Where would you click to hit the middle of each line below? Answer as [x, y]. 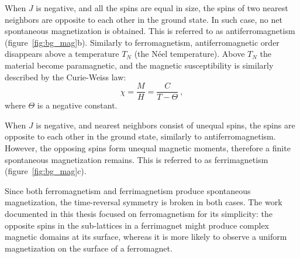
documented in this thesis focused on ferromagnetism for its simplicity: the [139, 213]
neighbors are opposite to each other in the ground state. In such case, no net [144, 19]
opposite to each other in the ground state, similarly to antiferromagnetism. [140, 136]
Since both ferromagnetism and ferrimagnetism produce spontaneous [128, 190]
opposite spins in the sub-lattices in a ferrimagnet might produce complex [137, 225]
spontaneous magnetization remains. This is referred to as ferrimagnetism [137, 159]
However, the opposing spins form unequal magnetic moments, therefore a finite [148, 148]
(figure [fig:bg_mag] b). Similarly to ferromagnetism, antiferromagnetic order [142, 42]
